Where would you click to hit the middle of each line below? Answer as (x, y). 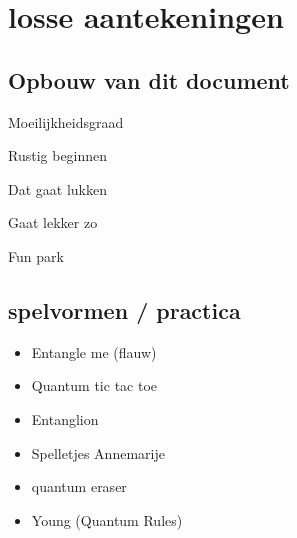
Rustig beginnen (58, 155)
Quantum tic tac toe (94, 385)
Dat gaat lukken (57, 188)
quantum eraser (79, 486)
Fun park (36, 255)
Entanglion (65, 418)
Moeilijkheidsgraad (66, 121)
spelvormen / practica (124, 309)
